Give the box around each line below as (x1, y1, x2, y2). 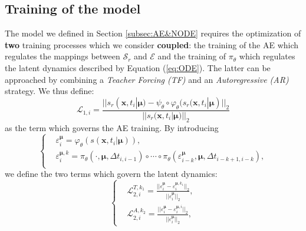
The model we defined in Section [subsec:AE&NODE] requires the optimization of (5, 27, 301, 39)
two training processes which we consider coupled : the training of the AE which (5, 38, 299, 51)
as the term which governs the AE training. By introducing (5, 121, 219, 133)
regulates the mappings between (5, 50, 120, 62)
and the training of (157, 50, 226, 62)
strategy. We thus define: (5, 85, 94, 97)
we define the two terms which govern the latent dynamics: (5, 168, 218, 180)
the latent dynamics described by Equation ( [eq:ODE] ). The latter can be (5, 61, 271, 73)
